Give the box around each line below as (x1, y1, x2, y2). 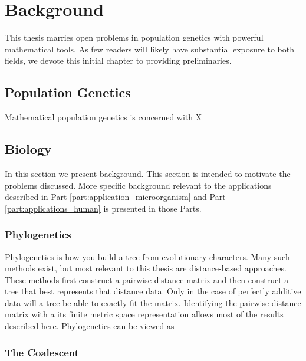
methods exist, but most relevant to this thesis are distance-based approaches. (5, 262, 287, 274)
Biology (5, 140, 52, 158)
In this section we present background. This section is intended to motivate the (5, 167, 291, 179)
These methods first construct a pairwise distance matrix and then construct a (5, 273, 289, 285)
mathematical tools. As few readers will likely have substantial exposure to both (5, 42, 294, 55)
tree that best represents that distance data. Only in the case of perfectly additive (5, 285, 301, 297)
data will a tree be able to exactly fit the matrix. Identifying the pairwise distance (5, 296, 301, 309)
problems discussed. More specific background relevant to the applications (5, 179, 272, 191)
